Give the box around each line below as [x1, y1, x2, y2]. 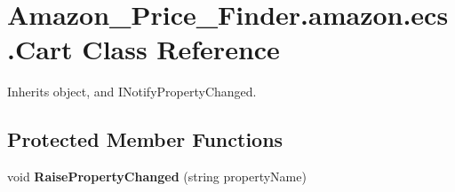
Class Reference [82, 31, 280, 67]
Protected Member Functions [7, 126, 283, 153]
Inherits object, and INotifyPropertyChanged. [7, 82, 257, 101]
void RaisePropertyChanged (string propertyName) [7, 167, 307, 186]
